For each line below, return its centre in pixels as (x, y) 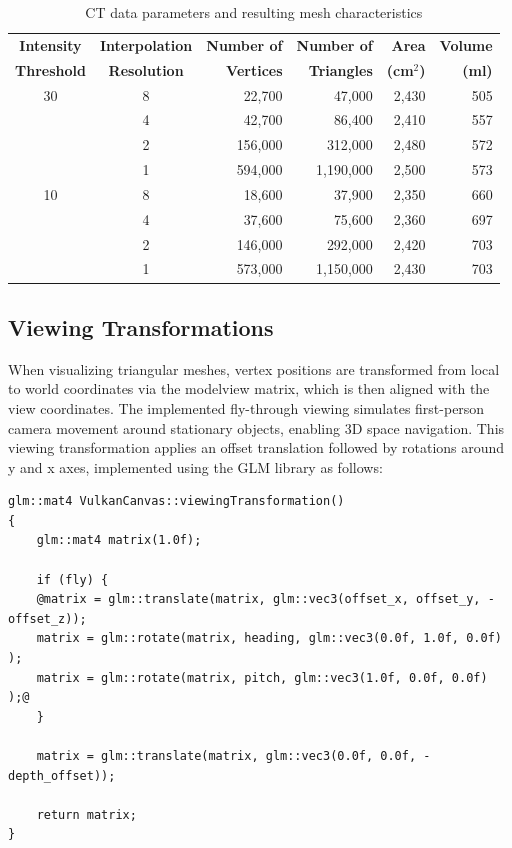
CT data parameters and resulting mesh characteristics (254, 12)
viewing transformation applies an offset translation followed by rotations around (256, 447)
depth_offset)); (62, 775)
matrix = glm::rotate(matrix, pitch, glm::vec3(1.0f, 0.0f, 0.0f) (262, 677)
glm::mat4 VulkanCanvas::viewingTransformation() (176, 501)
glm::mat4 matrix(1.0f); (119, 540)
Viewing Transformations (141, 326)
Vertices (254, 69)
